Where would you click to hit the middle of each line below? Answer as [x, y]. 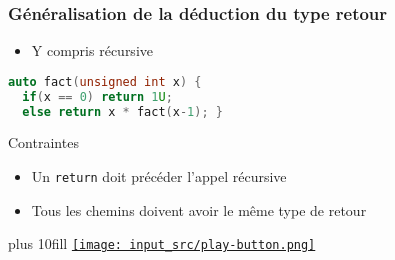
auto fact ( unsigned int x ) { [105, 81]
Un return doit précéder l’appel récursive [159, 176]
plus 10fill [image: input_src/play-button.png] [162, 243]
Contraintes [43, 142]
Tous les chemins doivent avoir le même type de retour [199, 209]
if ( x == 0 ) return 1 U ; [97, 96]
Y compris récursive [92, 50]
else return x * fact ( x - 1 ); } [122, 111]
